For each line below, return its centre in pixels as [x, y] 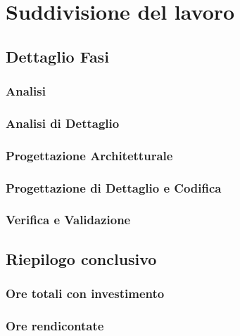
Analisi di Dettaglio [63, 123]
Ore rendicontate [55, 325]
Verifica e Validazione [68, 220]
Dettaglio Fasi [57, 56]
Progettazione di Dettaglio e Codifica [114, 187]
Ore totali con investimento [85, 293]
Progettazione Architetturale [89, 155]
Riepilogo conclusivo [81, 258]
